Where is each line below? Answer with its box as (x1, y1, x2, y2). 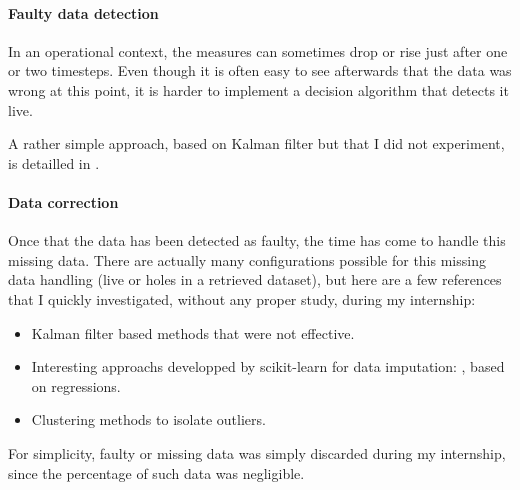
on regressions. (31, 375, 121, 396)
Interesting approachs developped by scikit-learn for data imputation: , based (31, 356, 505, 377)
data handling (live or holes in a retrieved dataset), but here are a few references (8, 269, 502, 290)
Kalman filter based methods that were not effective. (31, 322, 355, 343)
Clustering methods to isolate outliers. (31, 409, 266, 430)
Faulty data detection (8, 2, 159, 23)
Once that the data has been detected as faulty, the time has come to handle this (8, 230, 506, 251)
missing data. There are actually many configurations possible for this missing (8, 249, 486, 270)
